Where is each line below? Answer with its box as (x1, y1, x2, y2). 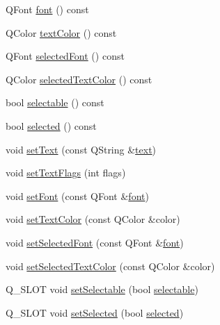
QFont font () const (6, 2, 89, 16)
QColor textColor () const (6, 25, 117, 40)
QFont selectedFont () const (6, 49, 125, 63)
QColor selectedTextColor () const (6, 72, 152, 86)
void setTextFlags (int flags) (6, 165, 126, 180)
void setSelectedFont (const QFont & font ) (6, 235, 184, 249)
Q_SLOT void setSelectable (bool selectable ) (6, 282, 198, 297)
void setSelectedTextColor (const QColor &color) (6, 258, 215, 273)
